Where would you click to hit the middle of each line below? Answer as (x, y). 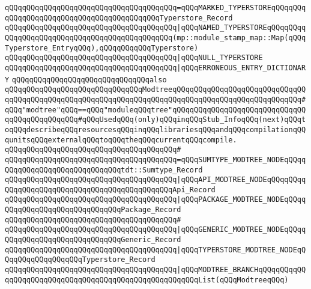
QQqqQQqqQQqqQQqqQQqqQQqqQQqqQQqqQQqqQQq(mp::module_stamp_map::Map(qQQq (155, 38)
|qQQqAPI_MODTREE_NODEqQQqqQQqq (241, 180)
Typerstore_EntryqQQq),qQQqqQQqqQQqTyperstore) (102, 48)
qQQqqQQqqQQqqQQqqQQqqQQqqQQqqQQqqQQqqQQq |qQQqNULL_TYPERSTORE (134, 58)
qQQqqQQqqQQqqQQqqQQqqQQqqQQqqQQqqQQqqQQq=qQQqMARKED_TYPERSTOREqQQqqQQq (155, 8)
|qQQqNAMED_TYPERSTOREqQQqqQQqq (241, 28)
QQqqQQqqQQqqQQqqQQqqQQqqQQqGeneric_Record (93, 240)
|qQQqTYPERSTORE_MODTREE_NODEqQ (241, 250)
